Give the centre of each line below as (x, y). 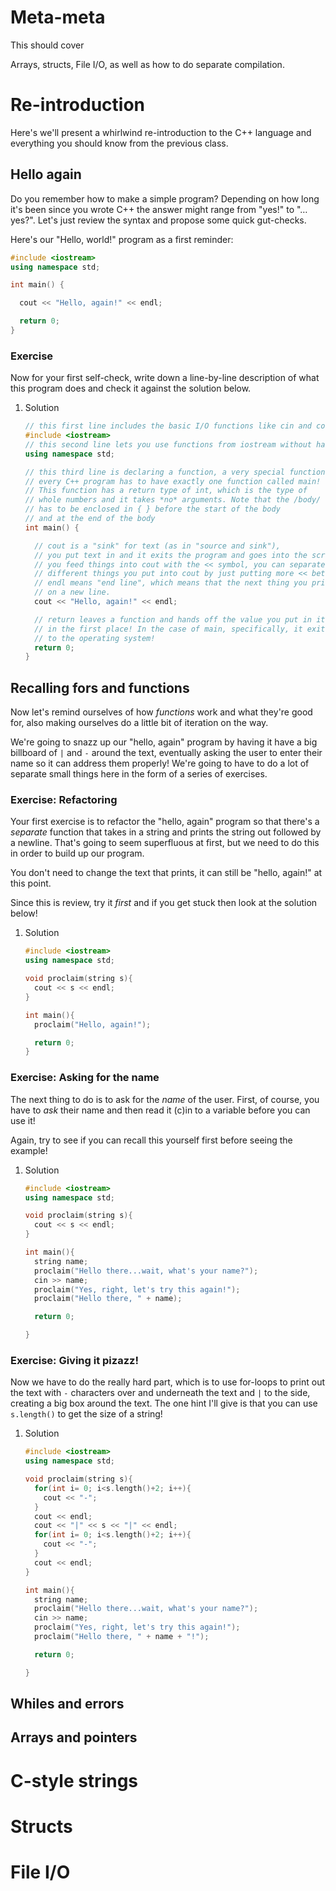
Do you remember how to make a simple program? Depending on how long (165, 198)
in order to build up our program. (77, 853)
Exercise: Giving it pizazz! (74, 1360)
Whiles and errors (67, 1704)
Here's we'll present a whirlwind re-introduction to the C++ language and (161, 132)
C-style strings (74, 1780)
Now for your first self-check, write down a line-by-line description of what (165, 378)
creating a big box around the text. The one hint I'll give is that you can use (164, 1403)
